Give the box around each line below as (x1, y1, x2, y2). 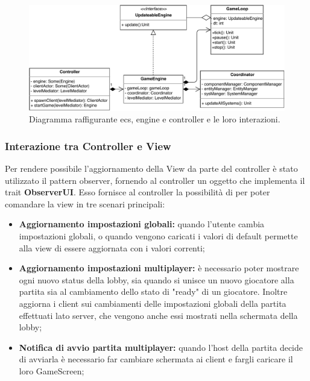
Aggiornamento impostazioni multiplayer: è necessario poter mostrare (19, 262, 299, 274)
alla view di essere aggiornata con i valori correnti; (19, 241, 205, 254)
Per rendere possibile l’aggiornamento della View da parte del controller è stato (5, 162, 298, 174)
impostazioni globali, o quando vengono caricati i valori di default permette (19, 229, 298, 242)
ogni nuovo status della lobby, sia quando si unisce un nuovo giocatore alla (19, 273, 294, 286)
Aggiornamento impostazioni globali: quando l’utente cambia (19, 218, 265, 230)
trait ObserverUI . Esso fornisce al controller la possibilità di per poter (5, 186, 270, 198)
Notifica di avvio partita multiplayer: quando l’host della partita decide (19, 341, 303, 353)
